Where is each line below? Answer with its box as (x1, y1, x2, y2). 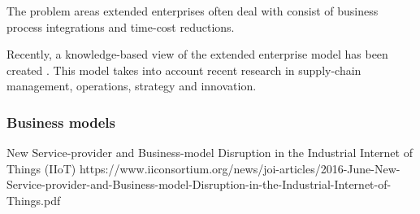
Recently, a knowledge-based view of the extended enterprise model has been (6, 46, 388, 63)
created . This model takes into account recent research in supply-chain (6, 61, 362, 78)
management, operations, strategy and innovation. (6, 77, 257, 94)
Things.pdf (6, 191, 61, 208)
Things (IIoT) (6, 159, 76, 177)
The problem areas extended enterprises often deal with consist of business (6, 2, 379, 19)
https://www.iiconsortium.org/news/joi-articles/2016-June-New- (79, 159, 401, 177)
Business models (6, 111, 115, 132)
